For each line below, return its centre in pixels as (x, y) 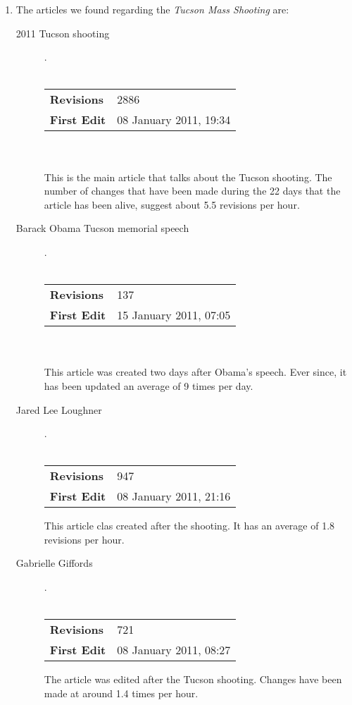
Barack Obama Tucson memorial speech (102, 228)
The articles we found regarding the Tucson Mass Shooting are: (152, 9)
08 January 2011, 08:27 (174, 650)
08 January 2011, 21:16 (174, 496)
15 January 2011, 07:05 (174, 315)
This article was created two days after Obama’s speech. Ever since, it (195, 372)
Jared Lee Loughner (59, 409)
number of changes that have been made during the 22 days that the (192, 191)
